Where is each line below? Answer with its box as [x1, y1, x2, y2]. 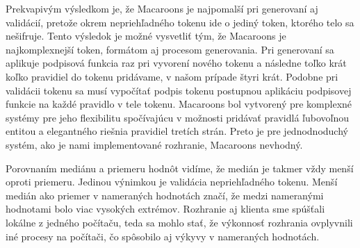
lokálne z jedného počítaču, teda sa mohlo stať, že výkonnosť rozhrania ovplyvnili [6, 215, 353, 229]
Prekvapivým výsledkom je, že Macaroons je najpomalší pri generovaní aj [6, 1, 318, 15]
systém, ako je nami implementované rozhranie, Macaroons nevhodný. [6, 137, 303, 151]
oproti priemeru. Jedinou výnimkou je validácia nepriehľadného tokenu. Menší [6, 174, 338, 189]
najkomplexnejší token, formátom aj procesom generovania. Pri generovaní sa [6, 42, 334, 56]
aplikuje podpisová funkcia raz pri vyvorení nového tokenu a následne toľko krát [6, 56, 347, 70]
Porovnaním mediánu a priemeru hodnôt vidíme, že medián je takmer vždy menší [6, 160, 354, 175]
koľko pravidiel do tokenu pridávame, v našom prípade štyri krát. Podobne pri [6, 69, 338, 83]
